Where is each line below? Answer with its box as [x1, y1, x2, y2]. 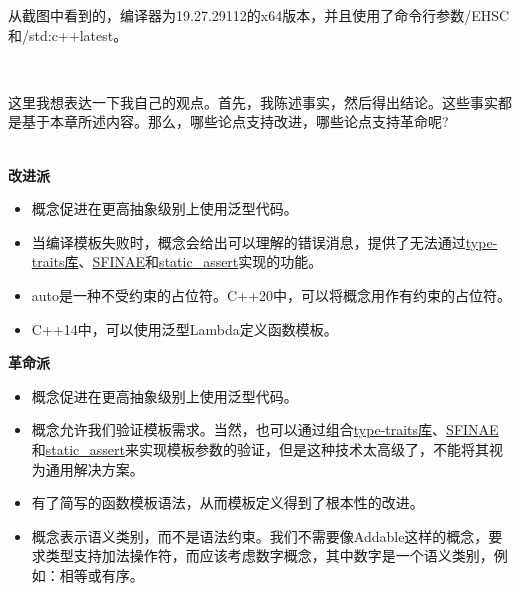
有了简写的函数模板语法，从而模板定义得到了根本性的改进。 [31, 492, 424, 513]
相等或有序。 [59, 564, 144, 585]
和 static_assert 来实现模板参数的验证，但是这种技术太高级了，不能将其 [31, 438, 489, 459]
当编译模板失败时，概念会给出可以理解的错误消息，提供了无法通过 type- [31, 231, 498, 252]
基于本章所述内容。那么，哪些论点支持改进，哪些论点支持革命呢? [21, 111, 449, 132]
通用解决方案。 [45, 458, 144, 479]
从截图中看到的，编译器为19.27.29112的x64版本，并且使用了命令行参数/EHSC [8, 5, 510, 25]
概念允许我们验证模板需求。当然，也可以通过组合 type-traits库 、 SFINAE [31, 419, 499, 440]
